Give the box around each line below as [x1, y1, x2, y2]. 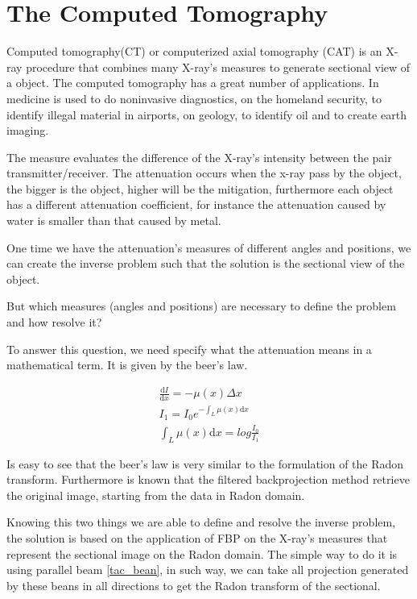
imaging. [6, 122, 49, 139]
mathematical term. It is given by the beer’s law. [6, 356, 248, 373]
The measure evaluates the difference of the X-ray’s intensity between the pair [6, 148, 392, 165]
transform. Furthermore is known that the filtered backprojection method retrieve [6, 471, 410, 488]
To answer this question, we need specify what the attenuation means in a [6, 340, 372, 357]
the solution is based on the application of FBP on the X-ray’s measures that [6, 530, 388, 547]
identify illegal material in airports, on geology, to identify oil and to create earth [6, 106, 407, 123]
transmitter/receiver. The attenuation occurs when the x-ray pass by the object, [6, 164, 402, 181]
